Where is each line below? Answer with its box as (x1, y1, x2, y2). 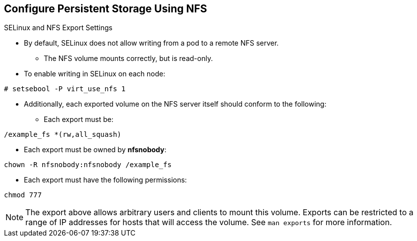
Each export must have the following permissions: (24, 176, 187, 184)
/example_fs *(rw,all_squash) (4, 130, 122, 139)
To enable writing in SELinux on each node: (24, 69, 166, 78)
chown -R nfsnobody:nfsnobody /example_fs (4, 161, 172, 169)
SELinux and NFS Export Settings (4, 23, 113, 32)
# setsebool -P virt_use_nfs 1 (4, 85, 126, 93)
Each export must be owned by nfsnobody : (24, 145, 167, 154)
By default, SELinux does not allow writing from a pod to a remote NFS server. (24, 39, 279, 48)
